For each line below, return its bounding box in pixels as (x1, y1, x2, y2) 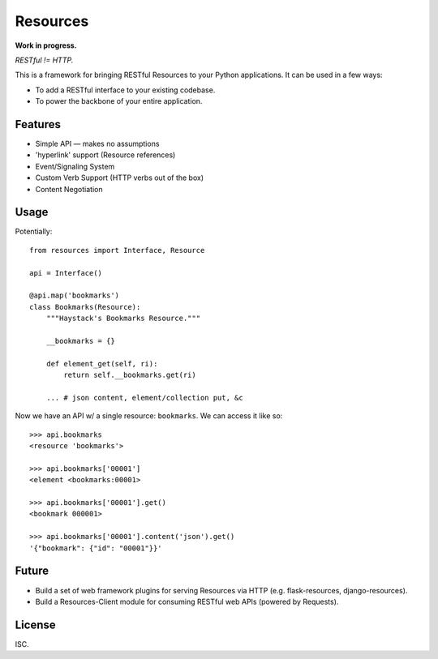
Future (15, 564, 49, 578)
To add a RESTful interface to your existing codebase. (35, 85, 216, 95)
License (15, 618, 56, 631)
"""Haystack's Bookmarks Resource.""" (45, 314, 201, 323)
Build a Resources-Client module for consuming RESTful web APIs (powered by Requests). (35, 597, 339, 606)
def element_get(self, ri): (45, 359, 158, 368)
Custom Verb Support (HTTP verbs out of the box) (35, 173, 204, 182)
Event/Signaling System (35, 161, 115, 171)
